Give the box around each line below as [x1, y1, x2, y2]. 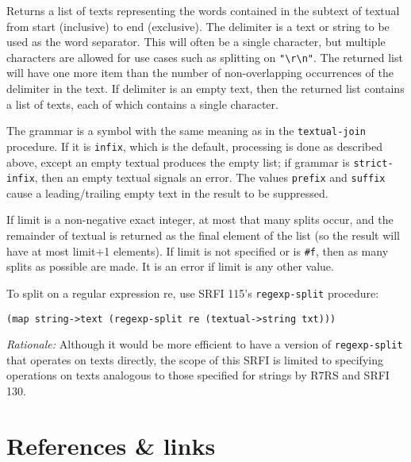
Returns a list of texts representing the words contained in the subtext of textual [6, 2, 400, 18]
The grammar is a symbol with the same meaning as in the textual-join [6, 122, 366, 139]
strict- [353, 157, 394, 169]
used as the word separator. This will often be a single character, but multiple [6, 33, 386, 50]
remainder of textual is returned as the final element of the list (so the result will [6, 227, 401, 244]
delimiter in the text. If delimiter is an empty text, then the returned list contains [6, 80, 405, 97]
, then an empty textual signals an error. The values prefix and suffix [34, 169, 386, 186]
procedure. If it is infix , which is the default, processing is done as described [6, 137, 382, 154]
